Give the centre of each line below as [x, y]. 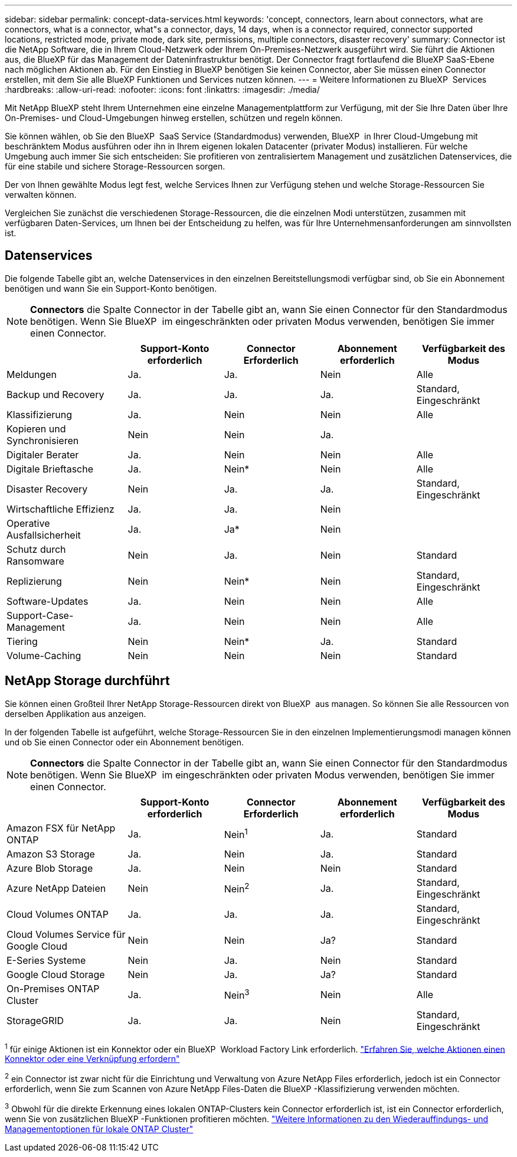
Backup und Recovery [55, 394]
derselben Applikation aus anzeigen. [76, 713]
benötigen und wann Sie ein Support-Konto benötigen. [111, 288]
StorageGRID [35, 1020]
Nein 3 [237, 995]
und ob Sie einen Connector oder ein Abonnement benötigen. [125, 742]
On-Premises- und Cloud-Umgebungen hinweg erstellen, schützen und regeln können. [174, 118]
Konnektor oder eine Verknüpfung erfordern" [92, 1059]
